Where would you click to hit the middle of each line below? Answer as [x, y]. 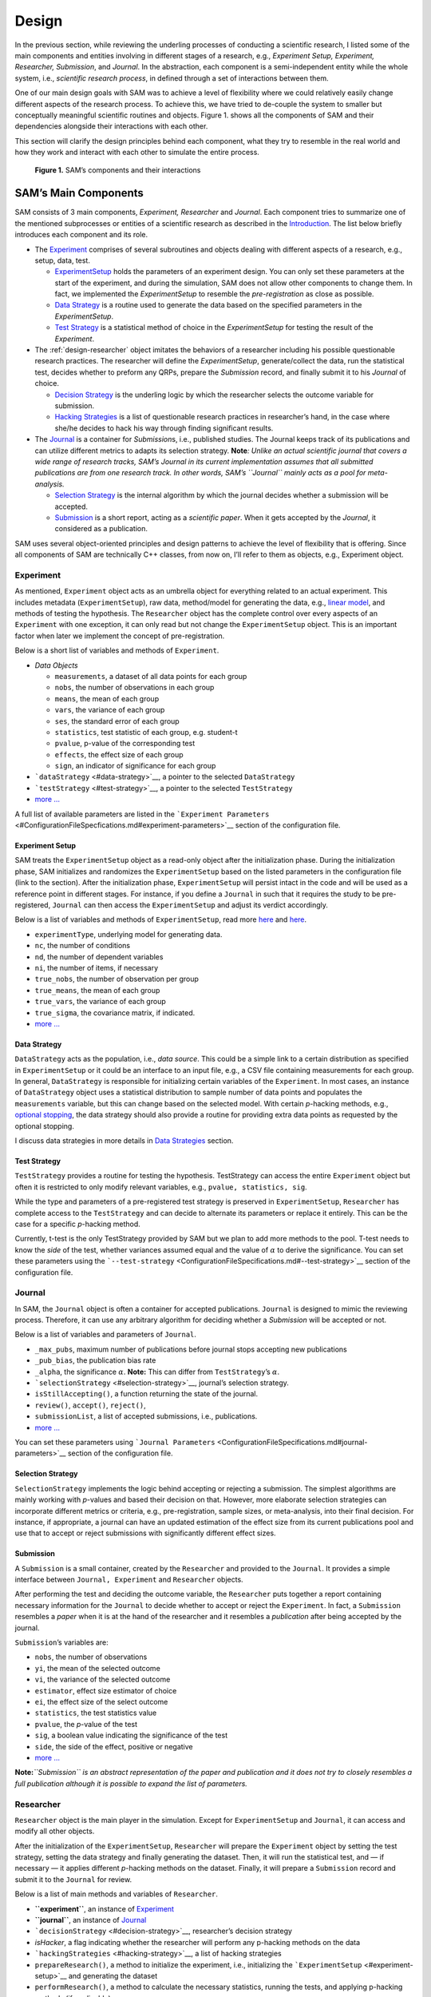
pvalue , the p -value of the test [86, 1724]
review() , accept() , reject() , [91, 1405]
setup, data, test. [63, 260]
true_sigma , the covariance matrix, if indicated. [115, 1012]
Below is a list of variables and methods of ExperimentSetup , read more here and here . [161, 919]
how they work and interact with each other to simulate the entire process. [137, 153]
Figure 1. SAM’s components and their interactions [118, 170]
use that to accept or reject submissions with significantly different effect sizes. [145, 1533]
